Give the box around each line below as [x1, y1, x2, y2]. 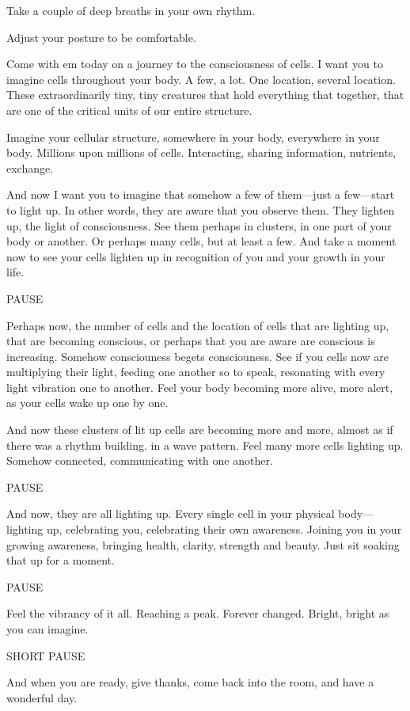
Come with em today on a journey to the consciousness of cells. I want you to [6, 55, 383, 72]
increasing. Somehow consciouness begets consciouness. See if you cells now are [6, 348, 389, 364]
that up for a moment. [6, 552, 115, 568]
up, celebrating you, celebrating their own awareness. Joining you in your [46, 521, 402, 538]
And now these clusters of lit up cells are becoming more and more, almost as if [6, 421, 393, 438]
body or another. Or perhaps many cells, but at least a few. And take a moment [6, 233, 397, 249]
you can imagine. [6, 621, 89, 637]
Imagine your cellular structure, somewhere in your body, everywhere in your [6, 128, 380, 145]
